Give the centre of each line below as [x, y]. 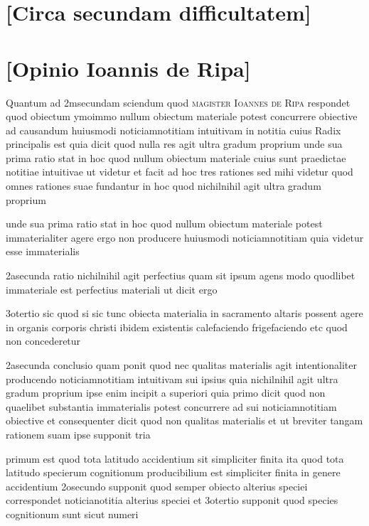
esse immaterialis [43, 251]
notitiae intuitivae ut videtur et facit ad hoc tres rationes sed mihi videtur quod [180, 172]
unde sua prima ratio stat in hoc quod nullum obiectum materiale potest [164, 224]
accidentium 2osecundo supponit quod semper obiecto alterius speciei [157, 486]
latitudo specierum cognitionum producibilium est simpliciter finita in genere [173, 472]
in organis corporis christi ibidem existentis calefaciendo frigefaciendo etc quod [177, 327]
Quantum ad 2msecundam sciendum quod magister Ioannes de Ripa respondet [178, 102]
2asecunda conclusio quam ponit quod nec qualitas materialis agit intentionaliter [181, 365]
